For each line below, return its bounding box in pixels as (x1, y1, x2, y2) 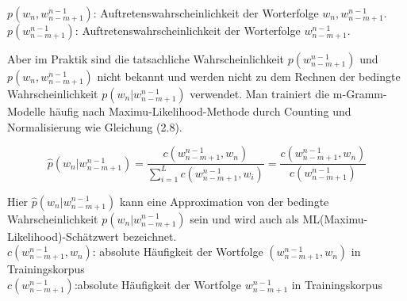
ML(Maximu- (302, 210, 368, 227)
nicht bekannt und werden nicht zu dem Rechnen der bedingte (97, 68, 401, 84)
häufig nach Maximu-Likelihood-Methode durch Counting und (48, 103, 351, 119)
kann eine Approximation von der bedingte (119, 192, 329, 209)
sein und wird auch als (190, 210, 299, 227)
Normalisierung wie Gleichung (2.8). (7, 118, 182, 135)
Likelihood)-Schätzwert (7, 227, 120, 244)
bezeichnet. (122, 227, 177, 244)
